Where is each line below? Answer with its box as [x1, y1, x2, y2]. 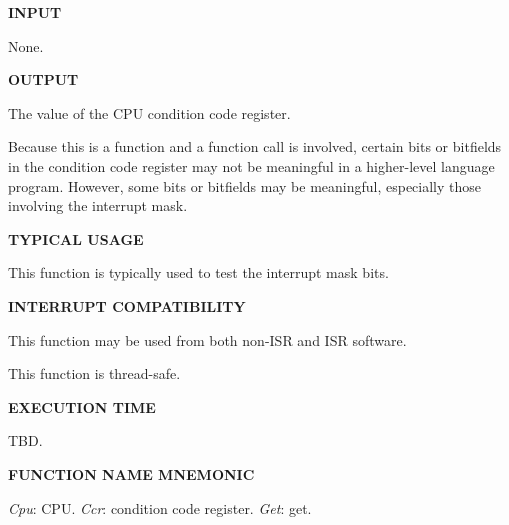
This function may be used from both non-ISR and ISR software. [8, 329, 407, 350]
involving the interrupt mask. [8, 195, 188, 216]
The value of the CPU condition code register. [8, 102, 291, 123]
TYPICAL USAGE [8, 228, 144, 249]
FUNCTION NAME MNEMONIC [8, 463, 255, 484]
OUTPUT [8, 69, 79, 90]
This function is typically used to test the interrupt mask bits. [8, 262, 389, 283]
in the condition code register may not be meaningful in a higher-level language [8, 155, 495, 176]
